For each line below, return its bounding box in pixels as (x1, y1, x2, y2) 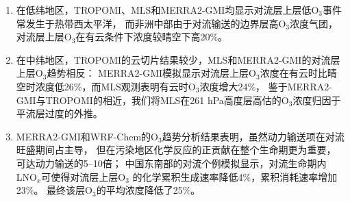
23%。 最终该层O (16, 183, 93, 197)
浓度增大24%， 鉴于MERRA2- (199, 79, 332, 93)
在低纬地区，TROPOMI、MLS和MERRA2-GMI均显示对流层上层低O (16, 3, 319, 16)
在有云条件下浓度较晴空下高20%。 (75, 29, 228, 44)
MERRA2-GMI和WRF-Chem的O (16, 129, 158, 143)
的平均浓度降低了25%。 (96, 183, 201, 197)
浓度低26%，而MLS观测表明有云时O (35, 79, 196, 93)
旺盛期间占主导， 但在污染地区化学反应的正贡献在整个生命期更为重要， (16, 142, 336, 157)
